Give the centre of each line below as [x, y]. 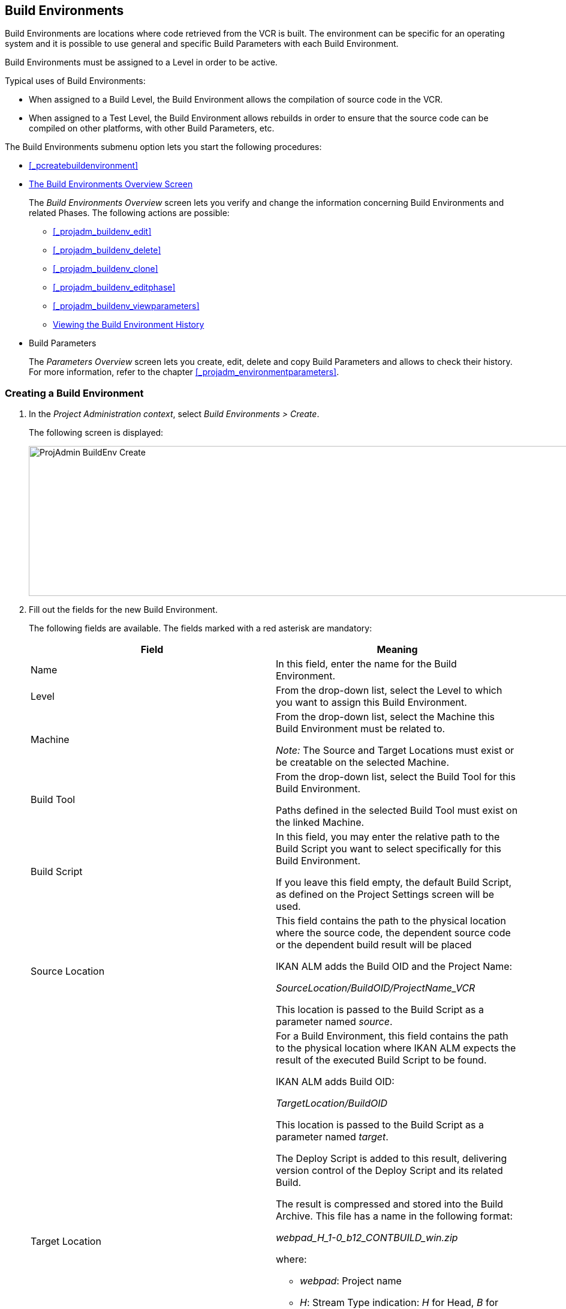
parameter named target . [332, 1137]
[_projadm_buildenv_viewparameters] [126, 306]
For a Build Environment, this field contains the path [392, 1036]
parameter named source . [334, 1022]
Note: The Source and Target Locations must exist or [395, 751]
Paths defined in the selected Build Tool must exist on [397, 811]
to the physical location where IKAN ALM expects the [396, 1048]
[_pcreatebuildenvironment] [84, 166]
